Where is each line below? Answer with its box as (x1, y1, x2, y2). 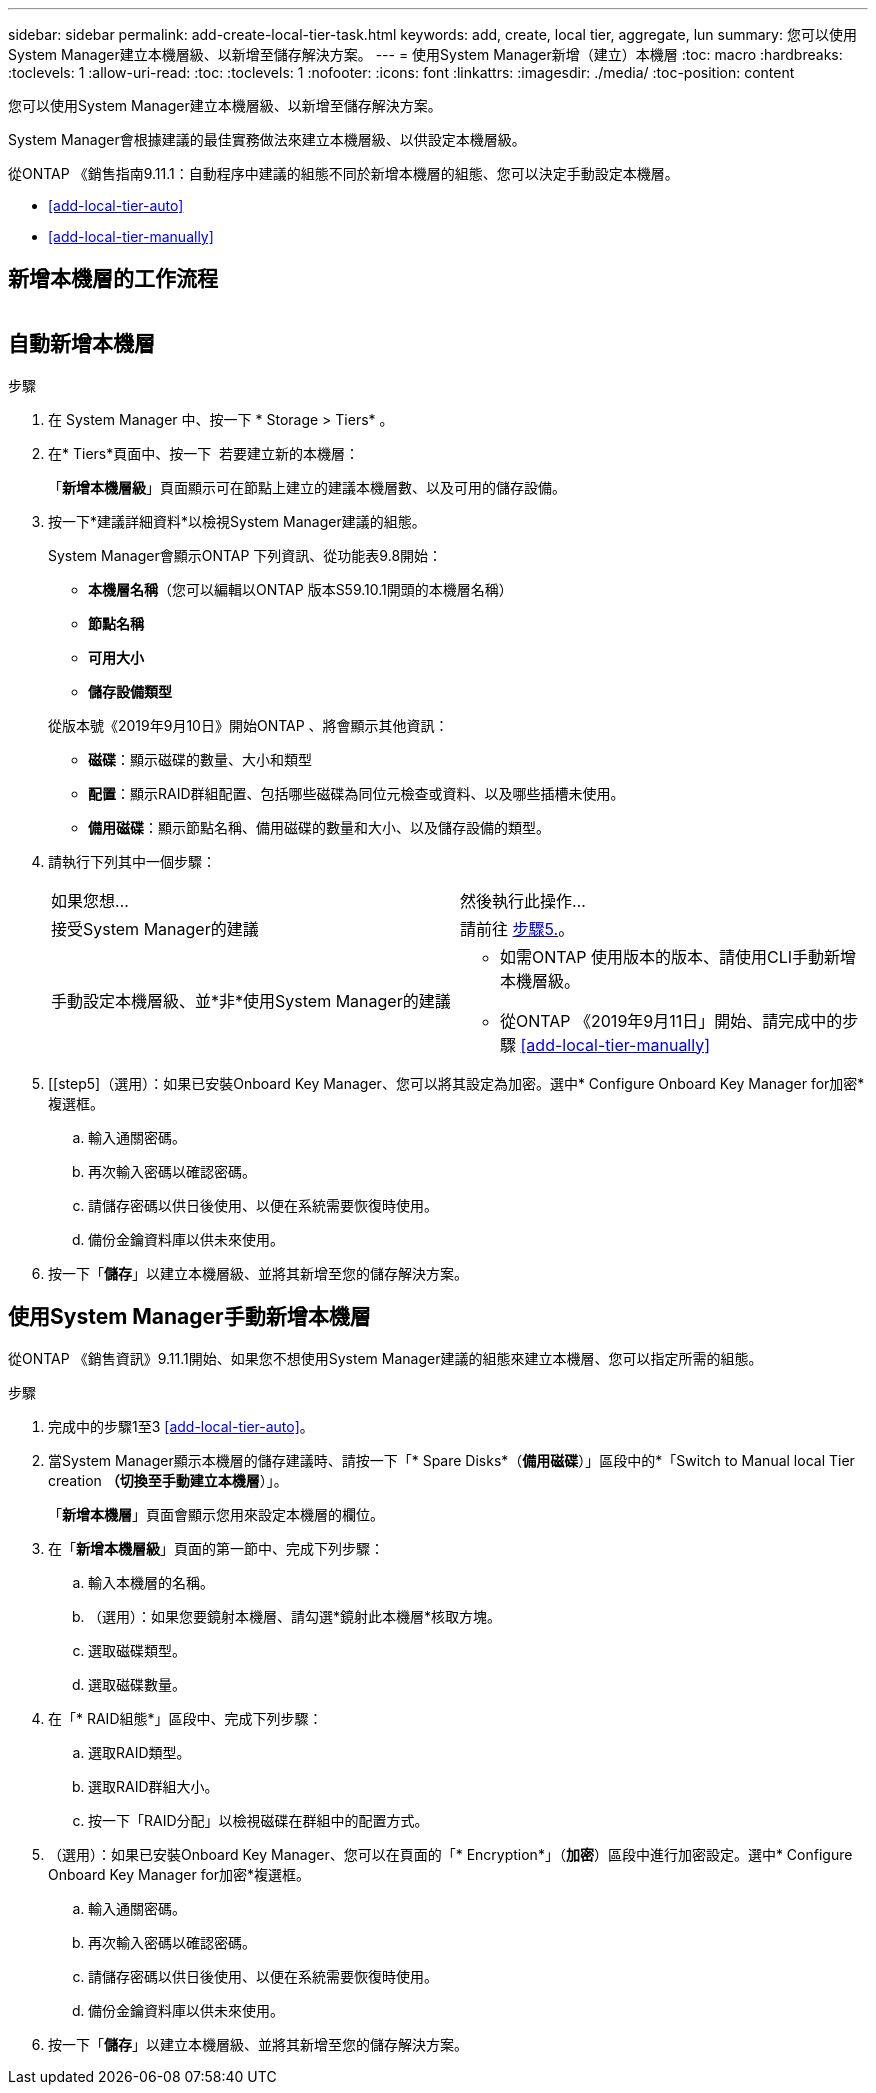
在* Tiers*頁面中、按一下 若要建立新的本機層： (48, 444, 360, 462)
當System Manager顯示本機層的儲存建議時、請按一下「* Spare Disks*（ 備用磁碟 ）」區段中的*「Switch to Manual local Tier (48, 1451, 855, 1469)
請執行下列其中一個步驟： (48, 852, 216, 870)
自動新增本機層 (8, 331, 155, 357)
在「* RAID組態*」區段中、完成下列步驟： (48, 1709, 323, 1727)
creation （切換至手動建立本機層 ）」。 (48, 1471, 288, 1489)
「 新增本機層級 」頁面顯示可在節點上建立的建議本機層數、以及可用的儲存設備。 (48, 478, 566, 496)
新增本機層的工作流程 (8, 266, 218, 292)
